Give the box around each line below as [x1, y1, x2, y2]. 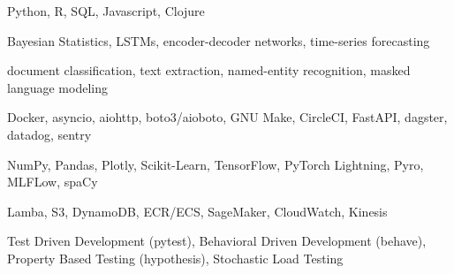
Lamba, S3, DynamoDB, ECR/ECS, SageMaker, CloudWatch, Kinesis [7, 202, 388, 220]
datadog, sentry [7, 125, 92, 143]
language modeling [7, 78, 108, 96]
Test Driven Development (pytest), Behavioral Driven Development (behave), [7, 232, 427, 250]
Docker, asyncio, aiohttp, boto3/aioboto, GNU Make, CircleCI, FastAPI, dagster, [7, 108, 448, 126]
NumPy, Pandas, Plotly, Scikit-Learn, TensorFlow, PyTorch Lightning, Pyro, [7, 155, 424, 173]
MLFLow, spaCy [7, 172, 98, 191]
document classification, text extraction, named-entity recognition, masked [7, 61, 411, 80]
